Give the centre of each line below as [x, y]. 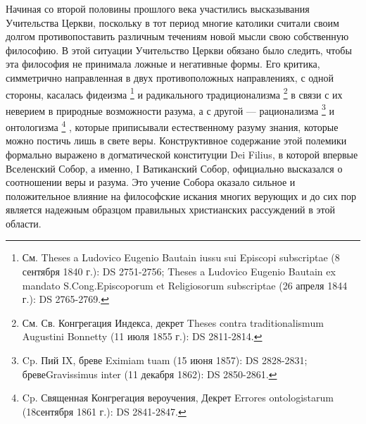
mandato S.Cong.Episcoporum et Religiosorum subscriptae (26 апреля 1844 [185, 285]
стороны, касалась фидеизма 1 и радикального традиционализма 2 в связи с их [174, 93]
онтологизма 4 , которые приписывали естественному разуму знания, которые [172, 126]
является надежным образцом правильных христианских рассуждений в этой [170, 210]
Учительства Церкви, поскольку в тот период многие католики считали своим [172, 22]
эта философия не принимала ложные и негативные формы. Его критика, [163, 64]
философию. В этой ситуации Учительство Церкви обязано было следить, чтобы [179, 50]
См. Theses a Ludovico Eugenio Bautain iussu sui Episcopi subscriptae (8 [181, 257]
